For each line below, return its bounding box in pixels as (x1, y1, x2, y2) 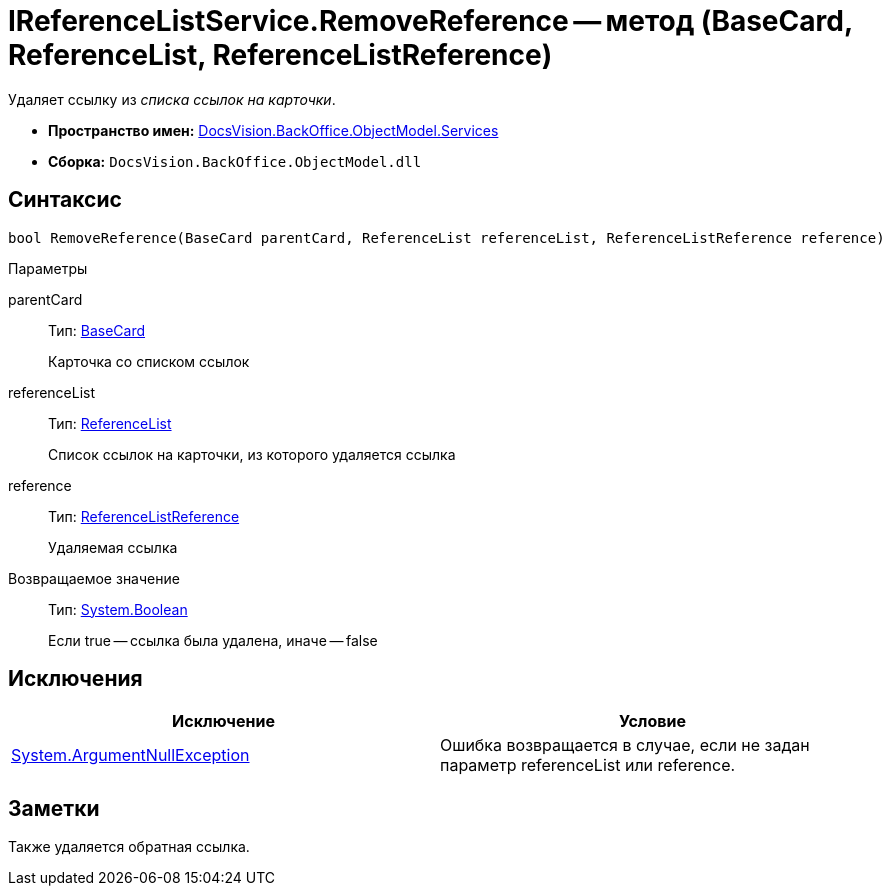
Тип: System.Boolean (48, 600, 188, 618)
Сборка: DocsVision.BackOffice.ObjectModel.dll (48, 152, 422, 170)
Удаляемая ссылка (48, 538, 178, 556)
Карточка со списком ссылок (48, 352, 250, 370)
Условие (619, 711, 686, 732)
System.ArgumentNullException (11, 745, 250, 766)
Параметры (8, 259, 88, 277)
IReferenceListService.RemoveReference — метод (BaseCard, (8, 4, 853, 38)
